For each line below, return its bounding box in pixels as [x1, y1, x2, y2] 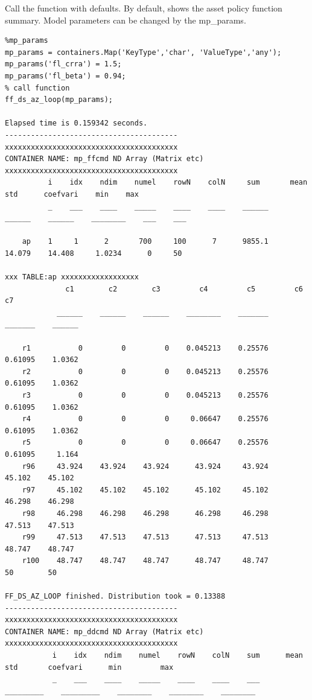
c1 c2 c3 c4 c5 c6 [65, 284, 303, 293]
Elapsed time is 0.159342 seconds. [5, 119, 148, 128]
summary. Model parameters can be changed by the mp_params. [5, 13, 246, 26]
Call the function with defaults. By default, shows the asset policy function [5, 2, 282, 14]
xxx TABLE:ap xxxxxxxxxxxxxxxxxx [5, 273, 139, 282]
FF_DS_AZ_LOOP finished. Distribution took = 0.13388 [5, 592, 226, 601]
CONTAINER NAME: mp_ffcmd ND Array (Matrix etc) [5, 154, 204, 164]
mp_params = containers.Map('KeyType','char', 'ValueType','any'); [5, 48, 282, 57]
